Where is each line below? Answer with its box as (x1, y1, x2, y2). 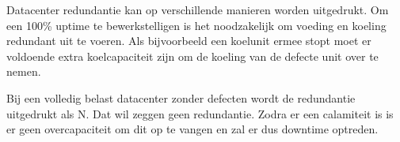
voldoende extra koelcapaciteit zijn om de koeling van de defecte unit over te (6, 47, 379, 64)
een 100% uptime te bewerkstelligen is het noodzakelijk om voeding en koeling (6, 17, 387, 33)
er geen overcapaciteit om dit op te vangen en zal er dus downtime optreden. (6, 121, 379, 137)
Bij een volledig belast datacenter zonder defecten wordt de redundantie (6, 89, 356, 106)
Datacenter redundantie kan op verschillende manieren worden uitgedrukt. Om (6, 2, 389, 17)
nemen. (6, 63, 41, 80)
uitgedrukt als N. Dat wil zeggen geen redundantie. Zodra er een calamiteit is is (6, 105, 394, 121)
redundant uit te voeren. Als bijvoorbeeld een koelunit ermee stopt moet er (6, 32, 371, 49)
